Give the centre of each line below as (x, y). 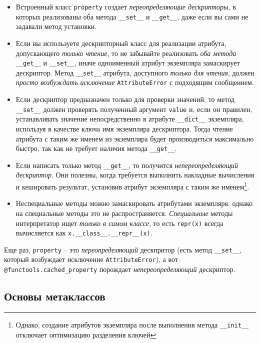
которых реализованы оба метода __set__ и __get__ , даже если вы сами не (132, 16)
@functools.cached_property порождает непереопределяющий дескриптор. (120, 269)
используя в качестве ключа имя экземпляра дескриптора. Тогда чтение (124, 128)
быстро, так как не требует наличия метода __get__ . (96, 148)
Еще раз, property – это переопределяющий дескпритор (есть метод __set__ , (123, 249)
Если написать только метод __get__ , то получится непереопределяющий (127, 165)
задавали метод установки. (56, 26)
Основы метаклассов (55, 296)
